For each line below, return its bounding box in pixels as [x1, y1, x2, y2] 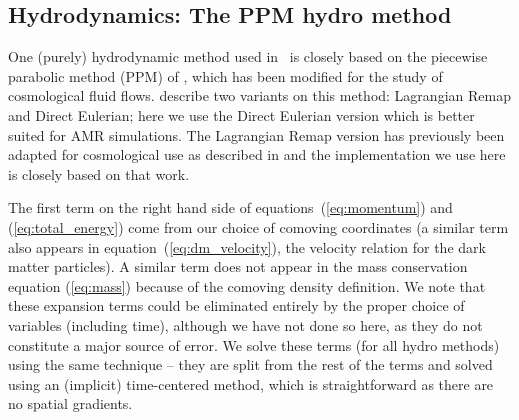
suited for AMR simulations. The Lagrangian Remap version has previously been [8, 124, 505, 145]
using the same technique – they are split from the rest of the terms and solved [8, 354, 493, 375]
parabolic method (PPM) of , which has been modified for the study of [8, 65, 443, 86]
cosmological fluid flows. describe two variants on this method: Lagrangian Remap [8, 85, 511, 106]
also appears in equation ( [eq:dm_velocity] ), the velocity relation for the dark [8, 236, 486, 257]
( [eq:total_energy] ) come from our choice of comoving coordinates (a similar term [8, 216, 509, 237]
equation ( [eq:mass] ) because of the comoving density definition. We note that [8, 275, 486, 296]
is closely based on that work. [8, 163, 190, 184]
